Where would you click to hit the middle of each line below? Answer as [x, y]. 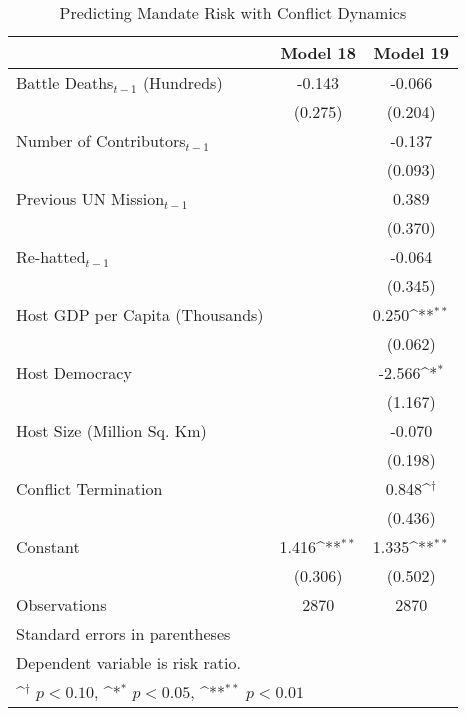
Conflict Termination [89, 488]
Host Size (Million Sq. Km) [111, 430]
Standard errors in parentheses [123, 633]
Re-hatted [51, 256]
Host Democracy [74, 372]
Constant [48, 546]
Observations [61, 604]
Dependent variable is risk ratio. [128, 662]
